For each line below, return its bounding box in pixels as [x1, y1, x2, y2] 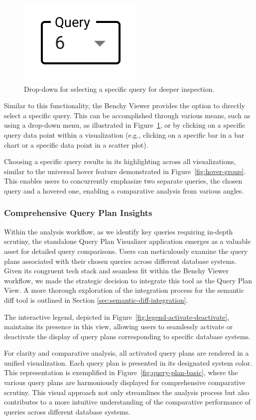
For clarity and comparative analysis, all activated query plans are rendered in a [4, 348, 249, 358]
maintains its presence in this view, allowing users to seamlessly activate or [4, 321, 233, 332]
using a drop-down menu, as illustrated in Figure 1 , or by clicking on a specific [4, 120, 246, 130]
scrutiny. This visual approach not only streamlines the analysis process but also [4, 387, 250, 397]
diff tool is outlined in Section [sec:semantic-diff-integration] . [4, 294, 188, 305]
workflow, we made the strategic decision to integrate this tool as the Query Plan [4, 275, 253, 285]
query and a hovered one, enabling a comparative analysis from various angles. [4, 185, 244, 196]
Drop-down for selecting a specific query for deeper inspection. [24, 83, 215, 94]
